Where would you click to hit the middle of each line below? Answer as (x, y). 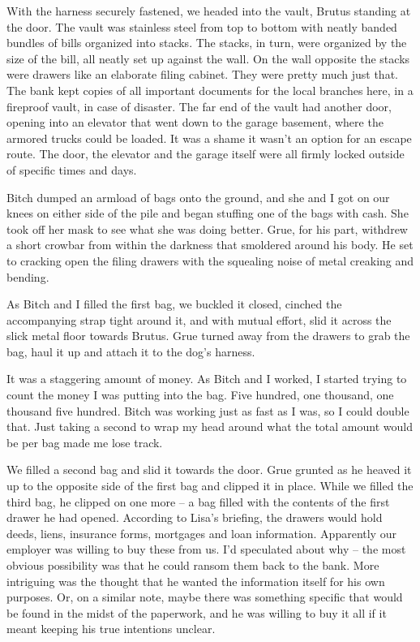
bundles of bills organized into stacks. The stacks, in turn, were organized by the (207, 43)
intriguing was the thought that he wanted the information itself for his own (196, 581)
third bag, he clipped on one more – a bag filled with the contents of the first (198, 501)
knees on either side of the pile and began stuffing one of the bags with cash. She (208, 213)
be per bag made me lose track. (85, 442)
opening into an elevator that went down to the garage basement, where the (195, 122)
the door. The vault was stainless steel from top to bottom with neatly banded (202, 26)
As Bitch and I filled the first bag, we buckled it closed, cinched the (174, 304)
